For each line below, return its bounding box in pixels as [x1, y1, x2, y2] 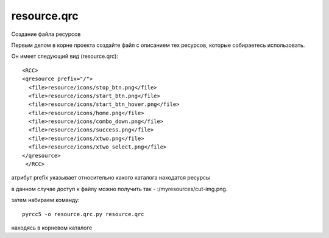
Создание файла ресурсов [11, 30, 81, 38]
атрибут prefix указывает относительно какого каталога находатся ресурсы [11, 174, 210, 181]
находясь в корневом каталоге [11, 224, 93, 231]
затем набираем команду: [11, 197, 80, 204]
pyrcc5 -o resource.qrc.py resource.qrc [22, 211, 144, 217]
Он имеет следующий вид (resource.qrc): [11, 52, 119, 60]
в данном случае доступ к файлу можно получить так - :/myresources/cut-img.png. [11, 185, 228, 192]
